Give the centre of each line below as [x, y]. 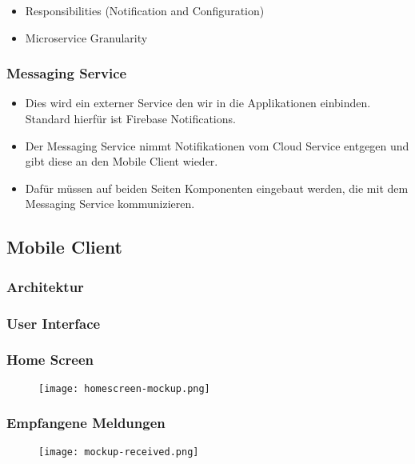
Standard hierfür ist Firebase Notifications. [130, 118]
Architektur [45, 286]
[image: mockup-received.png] [119, 452]
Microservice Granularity [86, 37]
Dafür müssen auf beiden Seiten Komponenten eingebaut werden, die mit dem [217, 188]
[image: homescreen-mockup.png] [124, 388]
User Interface [54, 323]
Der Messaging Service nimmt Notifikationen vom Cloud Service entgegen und [217, 145]
